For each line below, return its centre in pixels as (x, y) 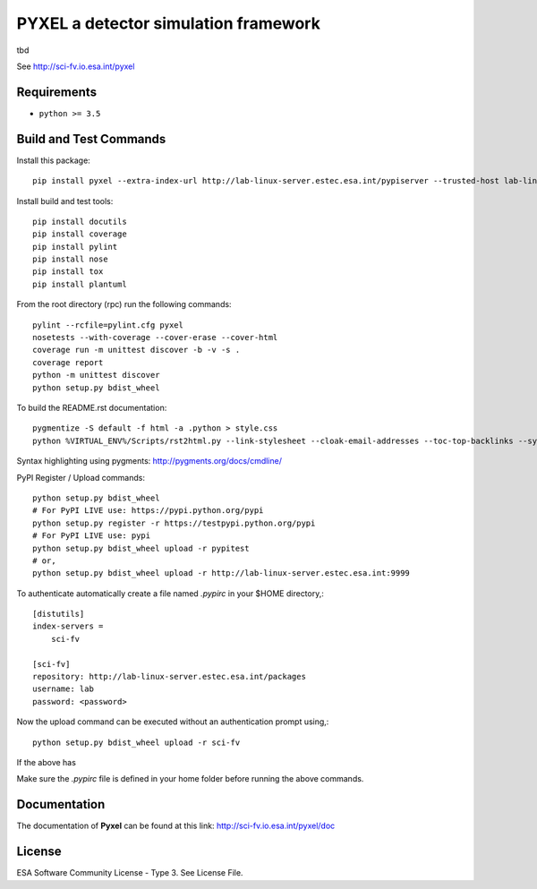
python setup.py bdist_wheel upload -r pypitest (141, 548)
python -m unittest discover (96, 375)
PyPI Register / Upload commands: (81, 477)
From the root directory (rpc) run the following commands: (124, 304)
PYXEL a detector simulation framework (169, 23)
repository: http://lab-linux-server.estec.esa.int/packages (169, 677)
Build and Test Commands (91, 139)
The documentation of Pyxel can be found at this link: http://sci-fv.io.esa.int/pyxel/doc (176, 826)
